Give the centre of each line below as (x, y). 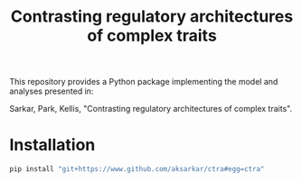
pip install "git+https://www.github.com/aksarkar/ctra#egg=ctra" (137, 169)
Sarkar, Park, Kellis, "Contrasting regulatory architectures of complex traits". (151, 109)
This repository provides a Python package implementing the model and (144, 82)
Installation (52, 145)
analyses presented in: (52, 91)
